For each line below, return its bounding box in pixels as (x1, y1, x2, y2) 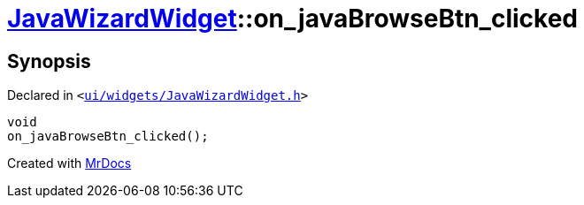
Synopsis (7, 49, 91, 72)
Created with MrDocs (7, 156, 132, 171)
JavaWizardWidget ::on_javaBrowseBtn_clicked (7, 4, 578, 34)
